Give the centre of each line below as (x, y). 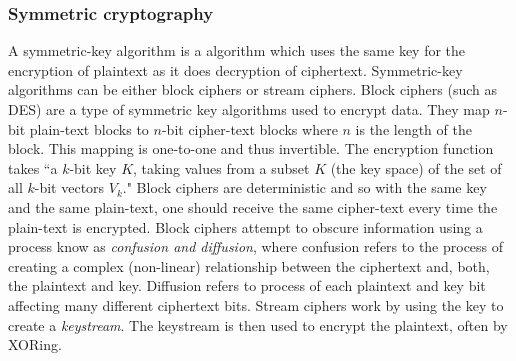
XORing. (35, 344)
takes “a (33, 167)
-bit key (93, 167)
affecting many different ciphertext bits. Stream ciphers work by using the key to (256, 304)
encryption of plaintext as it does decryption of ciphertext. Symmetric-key (235, 69)
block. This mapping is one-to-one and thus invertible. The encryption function (251, 148)
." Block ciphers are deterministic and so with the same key (304, 187)
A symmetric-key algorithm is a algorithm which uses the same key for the (237, 50)
